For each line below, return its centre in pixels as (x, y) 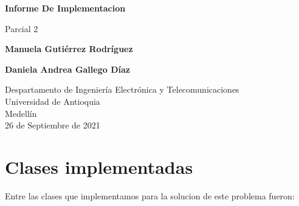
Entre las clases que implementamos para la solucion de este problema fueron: (150, 195)
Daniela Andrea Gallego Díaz (67, 69)
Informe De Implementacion (65, 8)
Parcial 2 (22, 28)
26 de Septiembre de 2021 (53, 125)
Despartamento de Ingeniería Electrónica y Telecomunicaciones (122, 89)
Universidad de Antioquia (53, 101)
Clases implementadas (99, 166)
